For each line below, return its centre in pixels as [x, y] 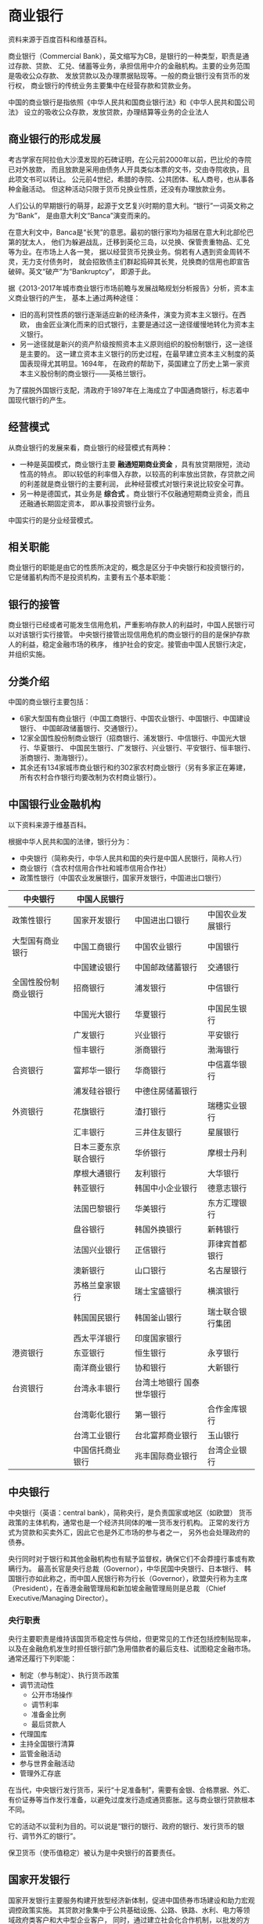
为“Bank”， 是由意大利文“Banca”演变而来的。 [81, 215]
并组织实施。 [29, 654]
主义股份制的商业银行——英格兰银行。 [88, 373]
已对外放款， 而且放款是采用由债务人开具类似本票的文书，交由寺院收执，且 [129, 169]
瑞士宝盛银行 [158, 1291]
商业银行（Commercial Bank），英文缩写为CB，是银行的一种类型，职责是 [125, 56]
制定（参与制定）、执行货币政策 [69, 1675]
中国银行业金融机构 [54, 804]
